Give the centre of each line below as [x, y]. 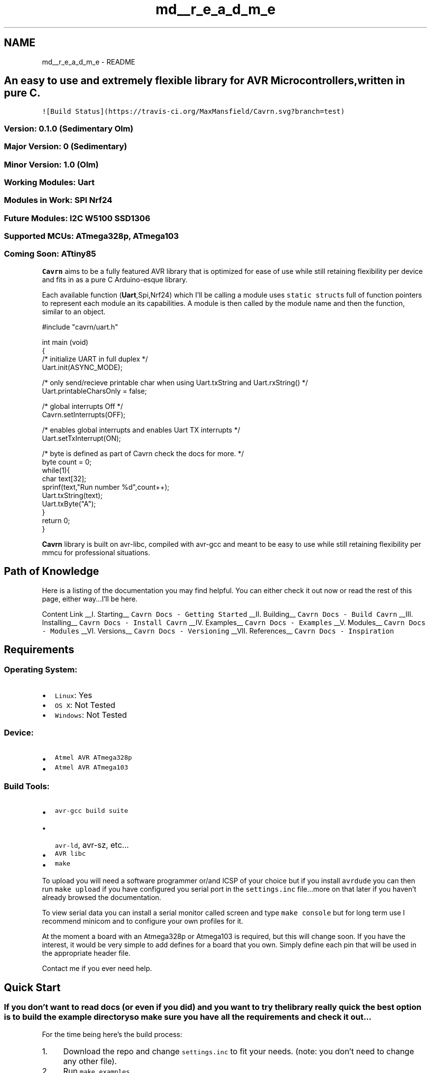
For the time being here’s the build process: [112, 1034]
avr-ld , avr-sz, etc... [92, 845]
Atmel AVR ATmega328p [93, 757]
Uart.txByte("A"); [69, 503]
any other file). [90, 1061]
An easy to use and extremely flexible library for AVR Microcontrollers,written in [205, 81]
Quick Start [32, 987]
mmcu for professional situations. [96, 552]
